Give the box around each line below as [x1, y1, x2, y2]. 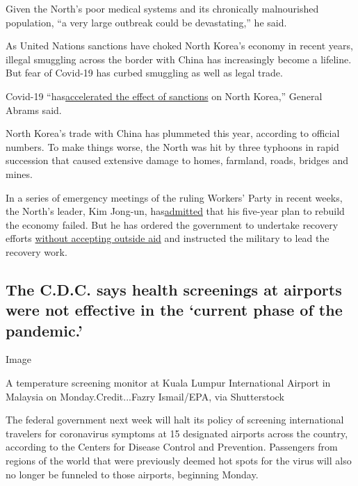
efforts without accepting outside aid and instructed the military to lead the [6, 231, 329, 245]
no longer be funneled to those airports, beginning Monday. [6, 467, 259, 481]
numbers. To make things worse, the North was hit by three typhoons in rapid [6, 139, 339, 154]
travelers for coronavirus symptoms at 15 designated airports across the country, [6, 426, 348, 440]
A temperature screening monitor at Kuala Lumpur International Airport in [6, 375, 331, 390]
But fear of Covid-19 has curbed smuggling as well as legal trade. [6, 65, 283, 80]
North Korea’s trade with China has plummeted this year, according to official [6, 126, 340, 140]
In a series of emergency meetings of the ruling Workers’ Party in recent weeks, [6, 190, 343, 204]
